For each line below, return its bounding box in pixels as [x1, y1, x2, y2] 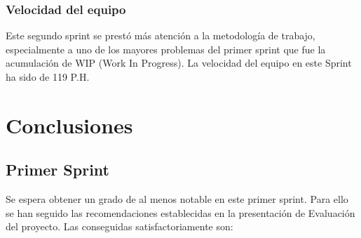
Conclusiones [6, 110, 133, 139]
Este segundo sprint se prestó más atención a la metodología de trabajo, [6, 28, 315, 43]
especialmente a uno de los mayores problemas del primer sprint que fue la [6, 41, 326, 56]
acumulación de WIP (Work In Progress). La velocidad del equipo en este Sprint [6, 55, 352, 70]
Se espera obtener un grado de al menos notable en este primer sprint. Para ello [6, 192, 348, 206]
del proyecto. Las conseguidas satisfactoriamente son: [6, 219, 233, 234]
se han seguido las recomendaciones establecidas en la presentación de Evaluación [6, 205, 355, 220]
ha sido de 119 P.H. [6, 70, 90, 84]
